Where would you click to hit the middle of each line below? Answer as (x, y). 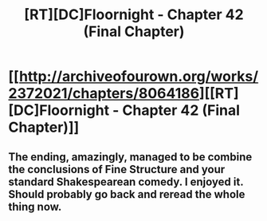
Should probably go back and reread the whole (127, 194)
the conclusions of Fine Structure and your (117, 169)
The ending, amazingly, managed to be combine (130, 157)
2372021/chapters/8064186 (104, 94)
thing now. (35, 206)
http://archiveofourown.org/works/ (139, 77)
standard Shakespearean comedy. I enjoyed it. (126, 182)
